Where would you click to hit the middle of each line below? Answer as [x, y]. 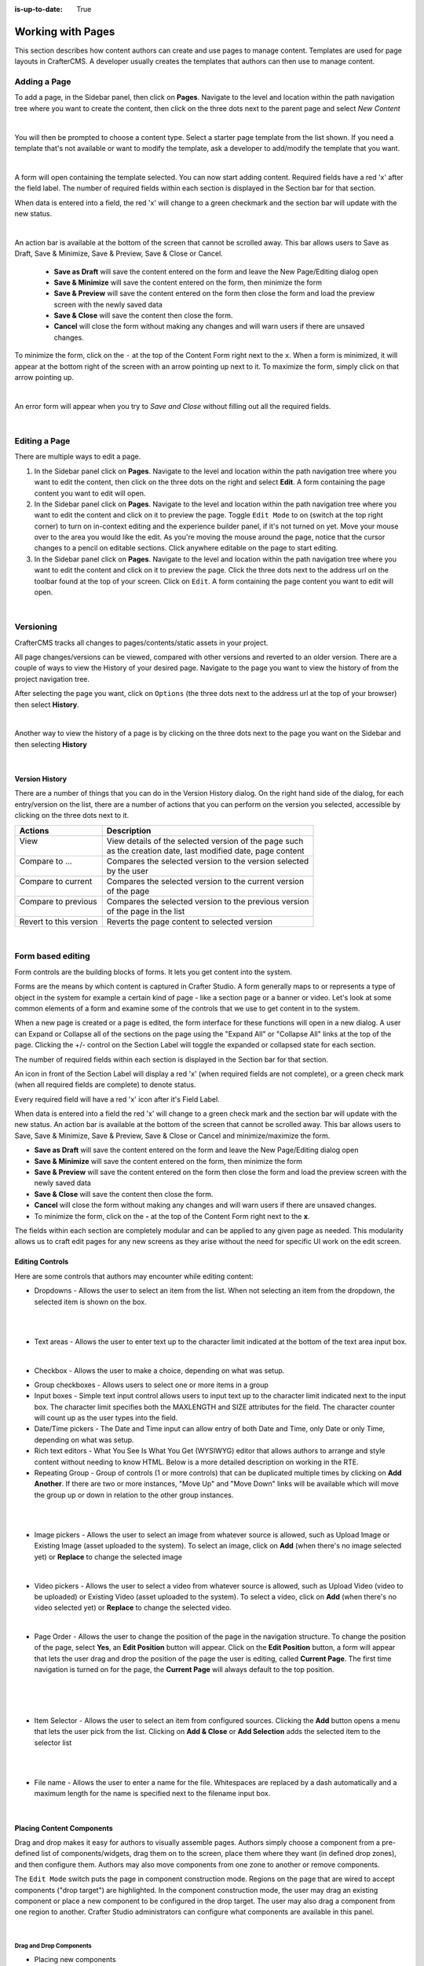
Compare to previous [58, 901]
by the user [128, 871]
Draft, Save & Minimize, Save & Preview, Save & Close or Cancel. [119, 254]
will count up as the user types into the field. [106, 1418]
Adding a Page [43, 82]
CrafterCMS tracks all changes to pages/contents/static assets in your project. [141, 642]
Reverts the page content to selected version [190, 922]
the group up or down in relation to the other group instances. [134, 1495]
